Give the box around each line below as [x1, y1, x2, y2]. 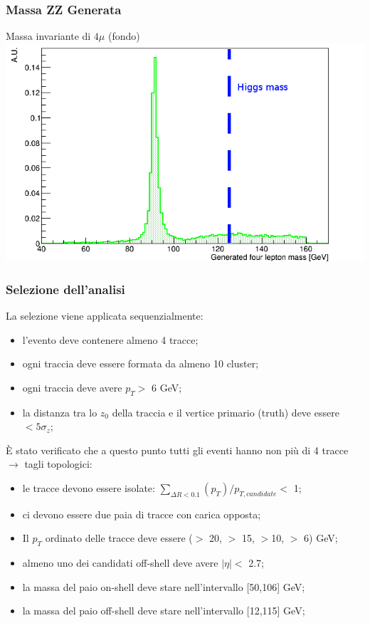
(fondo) [107, 28, 140, 43]
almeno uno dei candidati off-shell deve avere [22, 555, 218, 570]
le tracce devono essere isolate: [22, 480, 155, 495]
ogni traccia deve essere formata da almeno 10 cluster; [22, 356, 259, 371]
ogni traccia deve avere [22, 379, 122, 394]
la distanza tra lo [22, 404, 97, 419]
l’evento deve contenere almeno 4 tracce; [22, 332, 199, 347]
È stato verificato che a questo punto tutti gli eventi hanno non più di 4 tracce [6, 442, 349, 457]
